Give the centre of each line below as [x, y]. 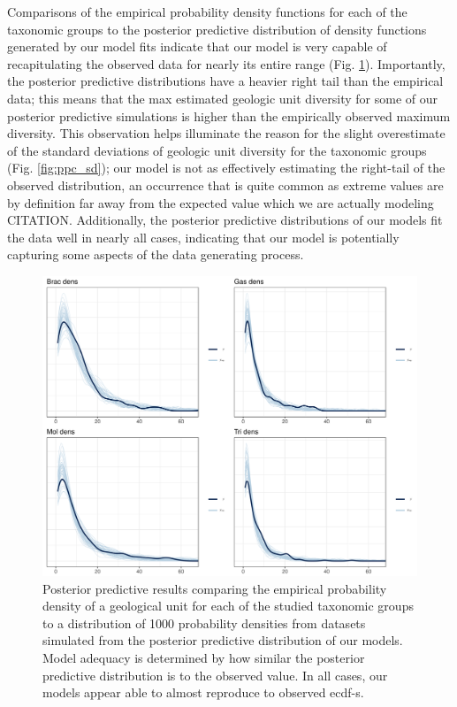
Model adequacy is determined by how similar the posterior [204, 657]
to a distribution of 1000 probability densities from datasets [204, 622]
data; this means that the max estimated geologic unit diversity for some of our [222, 98]
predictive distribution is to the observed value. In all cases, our [215, 675]
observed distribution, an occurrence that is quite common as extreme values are [225, 184]
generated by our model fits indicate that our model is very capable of [197, 46]
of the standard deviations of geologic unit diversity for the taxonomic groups [217, 150]
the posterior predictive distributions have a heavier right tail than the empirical [225, 81]
